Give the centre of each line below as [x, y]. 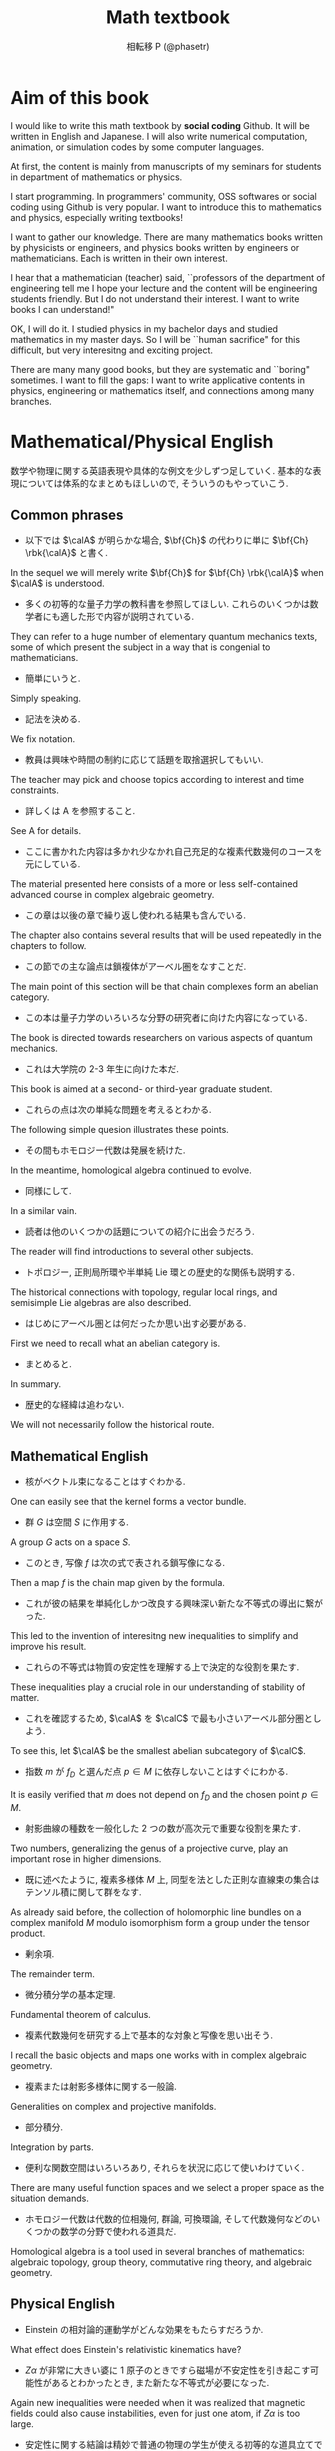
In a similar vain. [44, 1211]
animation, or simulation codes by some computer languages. [137, 147]
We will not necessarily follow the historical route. [112, 1425]
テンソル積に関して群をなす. [83, 1892]
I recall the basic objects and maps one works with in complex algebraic [159, 2055]
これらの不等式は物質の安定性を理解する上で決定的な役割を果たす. [162, 1667]
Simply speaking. [46, 698]
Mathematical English [79, 1456]
